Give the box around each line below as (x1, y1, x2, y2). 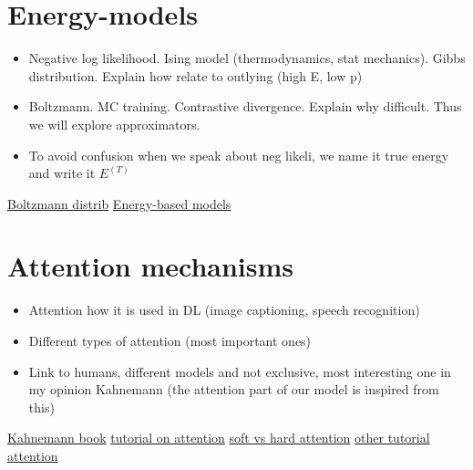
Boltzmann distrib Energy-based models (7, 193, 231, 213)
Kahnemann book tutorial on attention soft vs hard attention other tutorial (7, 428, 430, 447)
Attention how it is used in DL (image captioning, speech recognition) (28, 300, 420, 319)
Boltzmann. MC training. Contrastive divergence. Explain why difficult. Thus (28, 97, 462, 116)
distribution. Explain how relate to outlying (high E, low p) (28, 66, 363, 85)
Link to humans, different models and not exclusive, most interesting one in (28, 361, 451, 381)
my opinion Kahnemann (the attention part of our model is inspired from (28, 380, 439, 399)
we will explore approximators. (28, 114, 201, 133)
